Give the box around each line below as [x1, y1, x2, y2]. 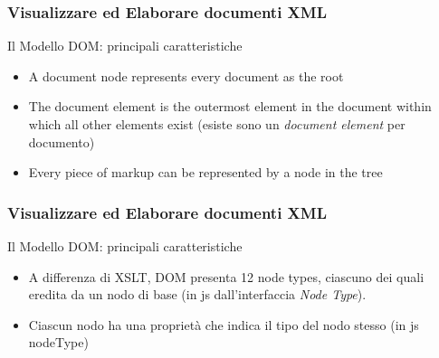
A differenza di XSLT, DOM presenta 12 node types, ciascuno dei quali [28, 267, 425, 286]
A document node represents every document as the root [28, 66, 344, 85]
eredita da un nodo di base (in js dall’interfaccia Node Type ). [28, 285, 367, 304]
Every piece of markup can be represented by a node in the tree [28, 163, 383, 182]
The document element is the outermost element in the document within [28, 97, 432, 116]
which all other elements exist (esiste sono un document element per [28, 115, 406, 133]
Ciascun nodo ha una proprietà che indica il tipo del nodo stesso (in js [28, 315, 419, 334]
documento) [28, 132, 95, 151]
